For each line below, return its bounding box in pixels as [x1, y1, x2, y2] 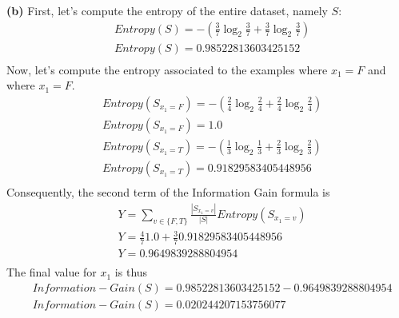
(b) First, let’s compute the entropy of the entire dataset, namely [6, 2, 328, 18]
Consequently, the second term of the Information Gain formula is [6, 184, 330, 201]
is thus [114, 264, 148, 280]
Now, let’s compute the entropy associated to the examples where [6, 61, 328, 78]
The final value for [6, 264, 97, 280]
